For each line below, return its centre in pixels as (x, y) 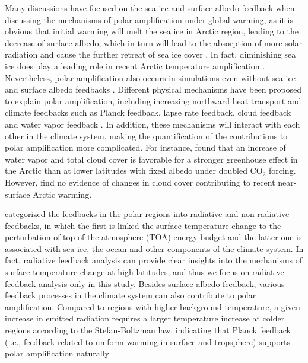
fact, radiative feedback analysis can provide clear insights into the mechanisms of (154, 260)
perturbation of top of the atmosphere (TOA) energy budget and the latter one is (153, 237)
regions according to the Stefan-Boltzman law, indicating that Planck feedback (148, 330)
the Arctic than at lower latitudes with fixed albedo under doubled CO (134, 171)
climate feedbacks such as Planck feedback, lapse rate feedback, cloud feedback (148, 112)
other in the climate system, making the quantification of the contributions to (146, 136)
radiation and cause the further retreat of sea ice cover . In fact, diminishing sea (150, 54)
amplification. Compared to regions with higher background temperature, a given (153, 306)
